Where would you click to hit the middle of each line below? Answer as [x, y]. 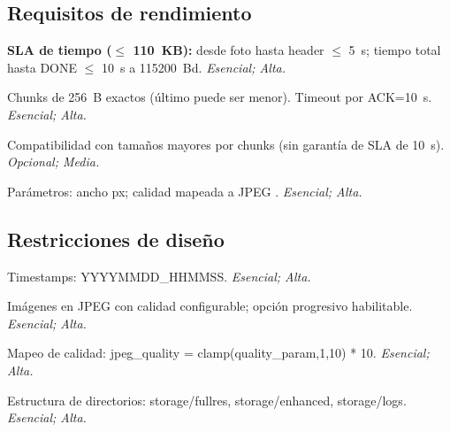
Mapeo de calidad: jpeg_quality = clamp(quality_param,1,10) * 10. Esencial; [218, 353]
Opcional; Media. [53, 162]
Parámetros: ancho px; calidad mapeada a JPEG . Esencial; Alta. [185, 191]
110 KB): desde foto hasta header [229, 50]
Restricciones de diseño [116, 239]
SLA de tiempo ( [60, 50]
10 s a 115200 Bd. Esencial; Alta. [194, 67]
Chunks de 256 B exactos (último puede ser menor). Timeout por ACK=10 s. [220, 97]
